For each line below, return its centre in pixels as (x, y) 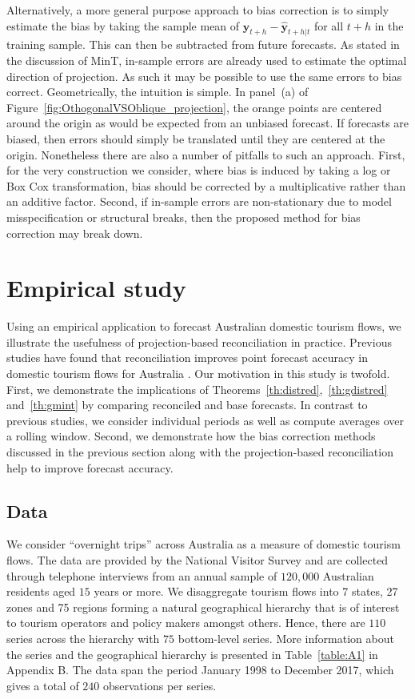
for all (329, 25)
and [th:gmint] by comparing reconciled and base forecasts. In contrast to (187, 405)
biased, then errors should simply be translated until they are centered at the (196, 138)
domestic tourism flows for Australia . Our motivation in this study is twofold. (198, 374)
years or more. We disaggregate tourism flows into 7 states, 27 (246, 591)
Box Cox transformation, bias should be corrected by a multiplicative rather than (206, 185)
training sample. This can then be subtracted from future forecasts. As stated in (203, 44)
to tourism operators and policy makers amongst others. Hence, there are (186, 623)
